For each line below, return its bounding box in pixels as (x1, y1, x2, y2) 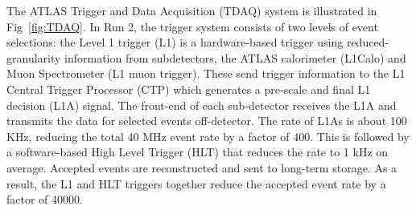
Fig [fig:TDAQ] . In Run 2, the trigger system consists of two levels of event (6, 18, 378, 34)
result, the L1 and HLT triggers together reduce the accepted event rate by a (6, 175, 386, 192)
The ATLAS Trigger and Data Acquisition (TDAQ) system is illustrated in (6, 2, 377, 18)
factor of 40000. (6, 191, 83, 208)
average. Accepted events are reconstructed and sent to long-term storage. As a (6, 159, 397, 176)
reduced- (346, 34, 389, 50)
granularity (6, 49, 61, 66)
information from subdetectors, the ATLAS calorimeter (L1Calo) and (64, 49, 406, 66)
